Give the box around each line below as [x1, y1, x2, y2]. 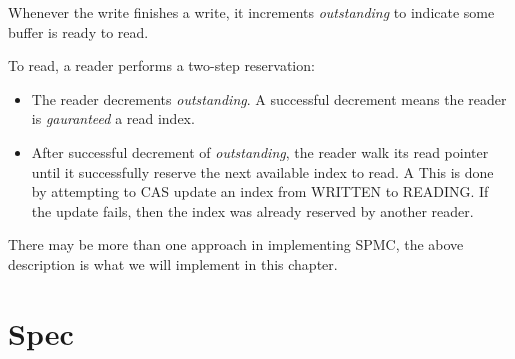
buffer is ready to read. [8, 21, 149, 42]
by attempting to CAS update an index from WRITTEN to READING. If [31, 181, 489, 202]
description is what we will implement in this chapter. [8, 253, 338, 274]
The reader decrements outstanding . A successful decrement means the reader [31, 88, 507, 109]
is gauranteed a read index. [31, 108, 195, 129]
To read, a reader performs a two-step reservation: [8, 55, 315, 76]
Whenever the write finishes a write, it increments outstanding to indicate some [8, 2, 495, 22]
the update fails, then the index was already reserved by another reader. [31, 200, 474, 221]
